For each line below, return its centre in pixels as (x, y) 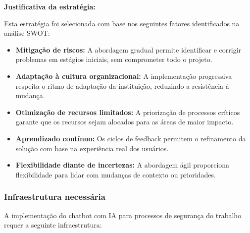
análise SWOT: (27, 33)
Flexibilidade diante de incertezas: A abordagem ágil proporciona (123, 165)
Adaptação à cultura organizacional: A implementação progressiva (124, 76)
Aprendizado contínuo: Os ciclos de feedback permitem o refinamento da (131, 138)
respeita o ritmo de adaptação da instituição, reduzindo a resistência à (122, 86)
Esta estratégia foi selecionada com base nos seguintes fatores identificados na (122, 23)
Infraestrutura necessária (55, 197)
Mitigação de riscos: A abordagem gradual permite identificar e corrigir (128, 49)
